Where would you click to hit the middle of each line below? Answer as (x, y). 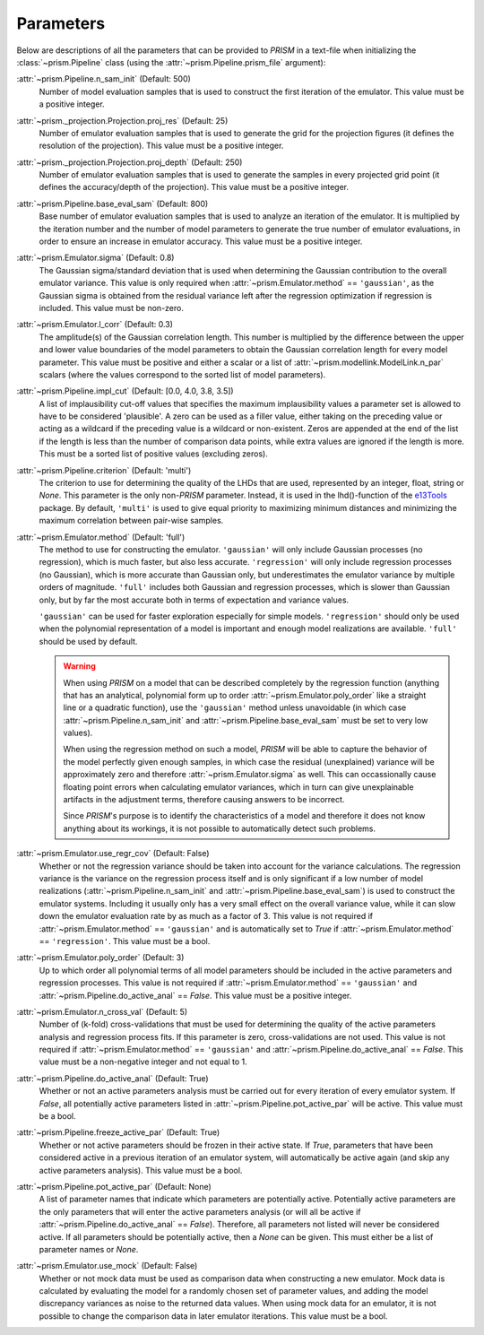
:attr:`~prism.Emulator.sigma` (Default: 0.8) (95, 258)
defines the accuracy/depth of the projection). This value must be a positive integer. (194, 187)
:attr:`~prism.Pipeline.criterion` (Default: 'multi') (104, 470)
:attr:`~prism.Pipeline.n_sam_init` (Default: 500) (104, 79)
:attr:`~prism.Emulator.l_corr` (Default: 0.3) (95, 325)
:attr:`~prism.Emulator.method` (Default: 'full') (101, 537)
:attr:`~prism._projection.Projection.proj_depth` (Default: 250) (130, 162)
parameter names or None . (89, 1249)
